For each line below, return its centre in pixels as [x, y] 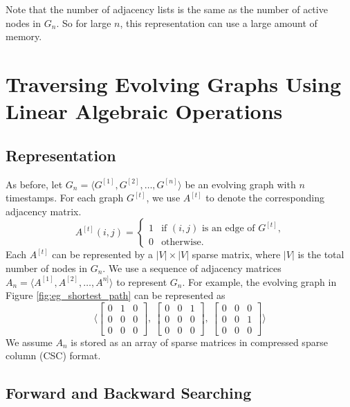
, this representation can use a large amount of [219, 22]
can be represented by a [102, 254]
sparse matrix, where [236, 254]
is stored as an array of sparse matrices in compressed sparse [199, 342]
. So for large [84, 22]
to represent [142, 281]
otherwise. [183, 243]
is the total [321, 254]
